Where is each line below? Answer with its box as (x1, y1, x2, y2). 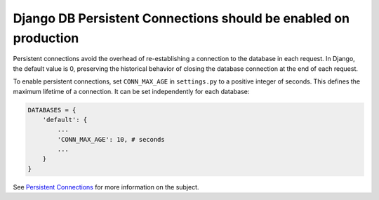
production (13, 30, 79, 46)
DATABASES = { (27, 106, 77, 114)
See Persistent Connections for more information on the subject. (13, 182, 199, 191)
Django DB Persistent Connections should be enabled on (13, 11, 350, 26)
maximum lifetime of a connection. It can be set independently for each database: (13, 87, 250, 95)
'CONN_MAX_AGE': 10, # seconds (57, 135, 165, 143)
